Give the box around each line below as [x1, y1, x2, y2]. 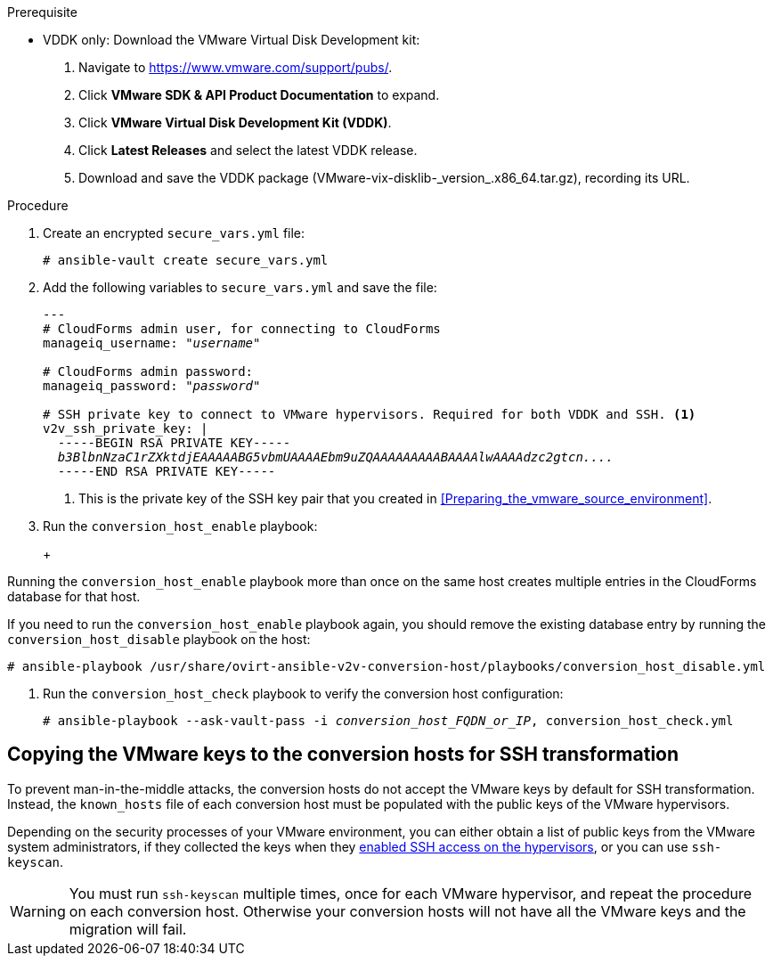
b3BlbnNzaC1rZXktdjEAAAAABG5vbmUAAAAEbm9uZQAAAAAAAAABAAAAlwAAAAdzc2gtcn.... [57, 450, 614, 464]
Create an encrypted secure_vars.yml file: [43, 225, 305, 241]
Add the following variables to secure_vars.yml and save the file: [43, 280, 437, 295]
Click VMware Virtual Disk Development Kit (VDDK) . [78, 115, 392, 130]
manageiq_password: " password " [43, 379, 261, 393]
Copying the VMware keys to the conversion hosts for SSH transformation [7, 743, 679, 766]
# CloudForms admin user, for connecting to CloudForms [43, 322, 441, 336]
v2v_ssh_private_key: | [43, 421, 208, 436]
